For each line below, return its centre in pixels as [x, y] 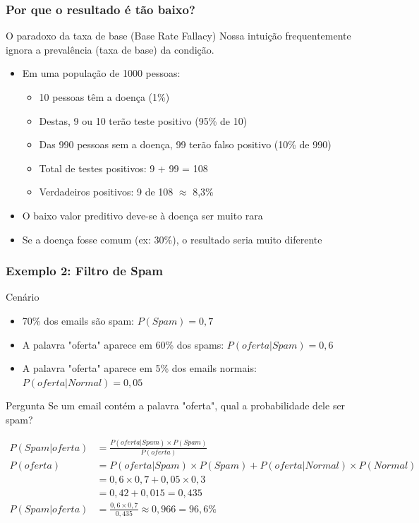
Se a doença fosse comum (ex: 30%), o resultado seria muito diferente [172, 239]
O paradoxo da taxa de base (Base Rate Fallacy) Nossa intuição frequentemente [178, 36]
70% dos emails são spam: [78, 320]
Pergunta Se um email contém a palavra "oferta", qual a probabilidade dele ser [176, 405]
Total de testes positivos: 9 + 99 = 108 [123, 168]
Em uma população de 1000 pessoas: [101, 73]
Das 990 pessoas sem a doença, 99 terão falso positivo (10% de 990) [185, 144]
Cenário [23, 297]
